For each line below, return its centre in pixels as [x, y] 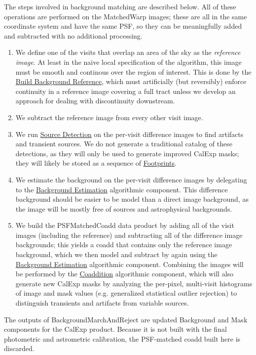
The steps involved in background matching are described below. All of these [120, 6]
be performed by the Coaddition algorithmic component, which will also [125, 274]
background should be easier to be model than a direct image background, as [132, 199]
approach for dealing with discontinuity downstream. [95, 101]
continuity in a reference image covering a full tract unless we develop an [126, 91]
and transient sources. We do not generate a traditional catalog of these [124, 144]
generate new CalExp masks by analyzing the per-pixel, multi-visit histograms [134, 283]
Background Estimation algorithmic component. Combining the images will [129, 264]
